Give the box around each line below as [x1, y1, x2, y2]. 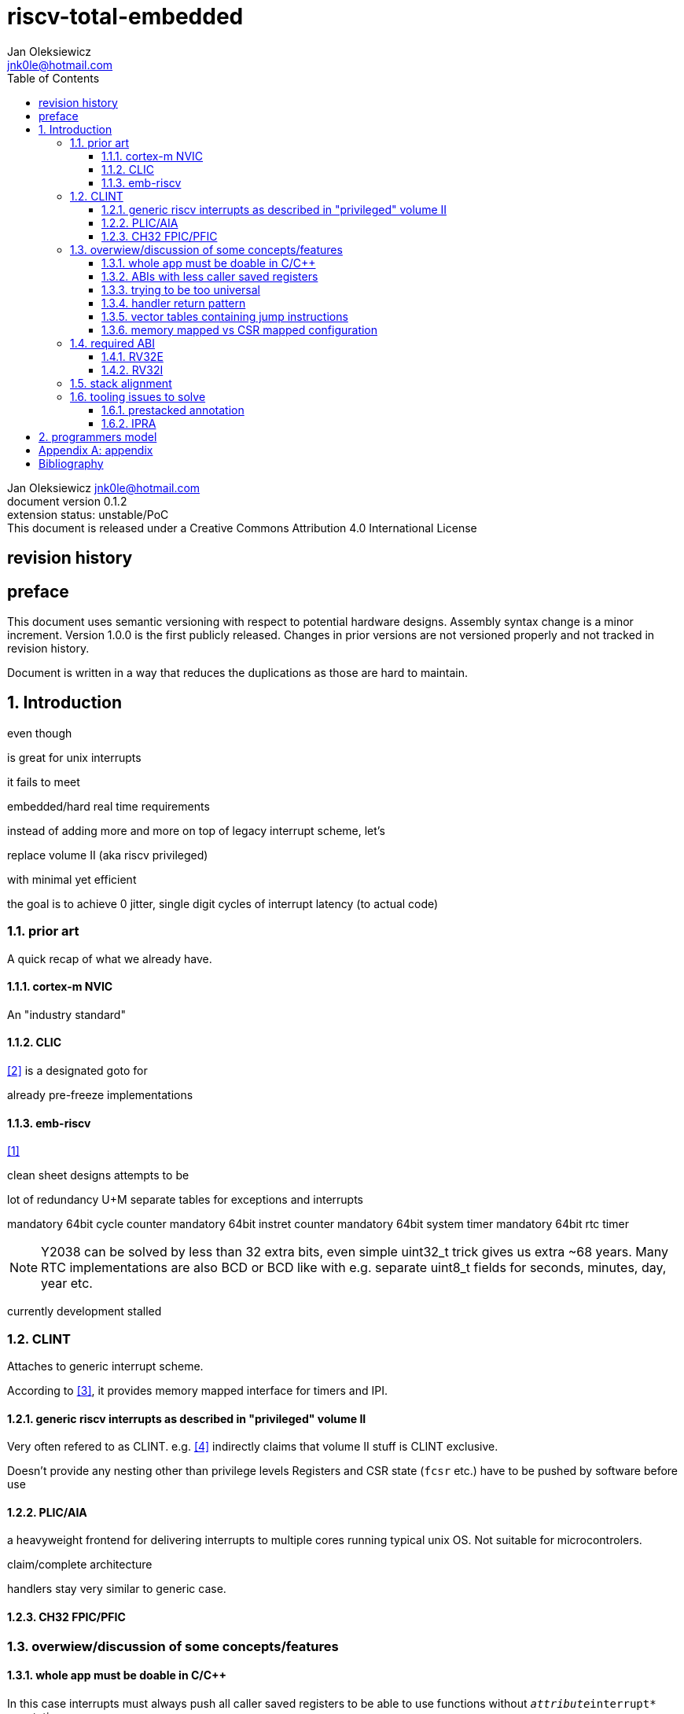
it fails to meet [7, 774, 80, 789]
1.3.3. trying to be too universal [101, 282, 260, 296]
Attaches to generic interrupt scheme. [7, 1359, 204, 1374]
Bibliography [39, 456, 104, 470]
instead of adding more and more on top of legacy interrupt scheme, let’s [7, 823, 385, 837]
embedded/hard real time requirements [7, 799, 210, 813]
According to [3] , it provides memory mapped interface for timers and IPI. [7, 1384, 388, 1398]
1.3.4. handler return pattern [101, 296, 246, 310]
